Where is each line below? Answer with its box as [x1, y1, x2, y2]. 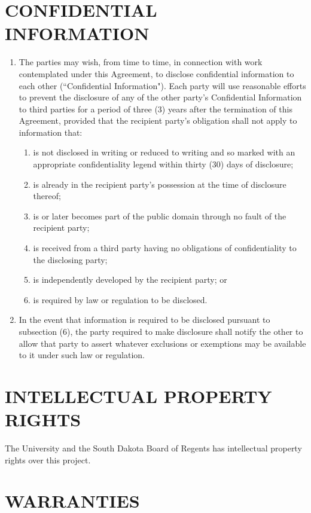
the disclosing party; [33, 253, 108, 265]
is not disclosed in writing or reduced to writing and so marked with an [33, 146, 295, 158]
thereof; [33, 190, 61, 202]
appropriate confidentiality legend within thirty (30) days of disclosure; [33, 158, 294, 170]
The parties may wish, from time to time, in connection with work [19, 56, 263, 68]
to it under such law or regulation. [19, 349, 145, 361]
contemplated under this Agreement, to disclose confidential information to [19, 67, 294, 80]
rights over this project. [5, 453, 91, 466]
